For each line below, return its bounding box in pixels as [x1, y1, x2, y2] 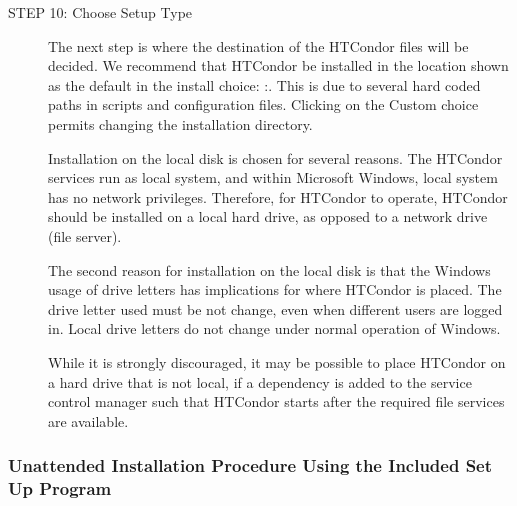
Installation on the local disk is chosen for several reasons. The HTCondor [48, 147, 503, 168]
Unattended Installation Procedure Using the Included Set [8, 453, 493, 478]
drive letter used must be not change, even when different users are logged [48, 298, 503, 319]
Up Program [8, 476, 112, 501]
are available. [48, 410, 129, 431]
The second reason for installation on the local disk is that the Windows [48, 259, 491, 280]
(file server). [48, 225, 122, 246]
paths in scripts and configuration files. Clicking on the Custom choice [48, 94, 479, 115]
